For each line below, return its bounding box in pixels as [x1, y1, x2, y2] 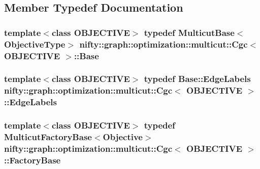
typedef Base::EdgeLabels [144, 72, 251, 85]
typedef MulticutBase [144, 26, 235, 38]
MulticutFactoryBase [4, 131, 92, 143]
